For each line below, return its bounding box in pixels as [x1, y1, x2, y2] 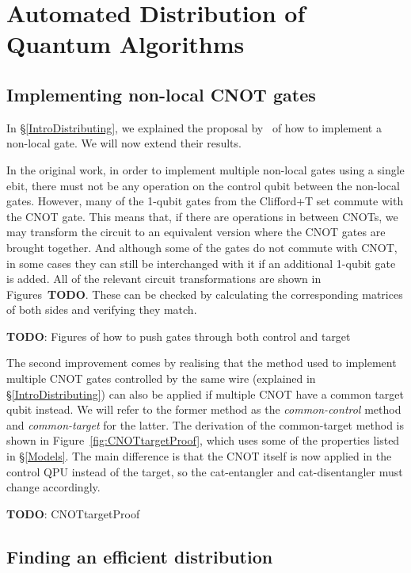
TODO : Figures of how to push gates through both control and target [6, 327, 351, 344]
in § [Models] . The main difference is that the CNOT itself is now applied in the [6, 448, 392, 464]
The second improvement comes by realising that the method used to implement [6, 354, 397, 371]
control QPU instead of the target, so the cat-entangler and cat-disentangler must [6, 463, 403, 479]
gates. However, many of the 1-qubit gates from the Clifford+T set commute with [6, 193, 404, 209]
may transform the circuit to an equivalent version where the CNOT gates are [6, 223, 386, 240]
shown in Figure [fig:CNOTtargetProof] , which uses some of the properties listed [6, 432, 400, 449]
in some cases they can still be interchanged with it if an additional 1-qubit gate [6, 254, 396, 271]
